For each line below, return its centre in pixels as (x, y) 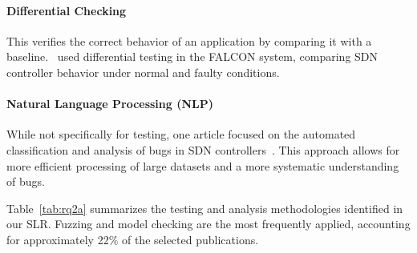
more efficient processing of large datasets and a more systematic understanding (203, 165)
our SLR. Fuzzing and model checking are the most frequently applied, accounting (208, 224)
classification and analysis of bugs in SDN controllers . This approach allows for (203, 149)
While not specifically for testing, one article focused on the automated (181, 134)
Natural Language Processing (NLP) (110, 104)
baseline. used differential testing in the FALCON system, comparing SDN (192, 56)
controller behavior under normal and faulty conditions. (143, 72)
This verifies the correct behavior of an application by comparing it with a (189, 40)
